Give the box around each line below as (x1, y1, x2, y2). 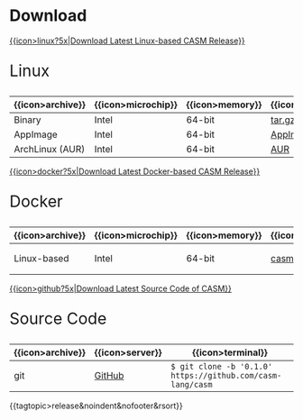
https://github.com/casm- (170, 370, 282, 380)
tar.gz (270, 114, 296, 126)
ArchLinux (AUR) (14, 142, 86, 155)
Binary (14, 114, 42, 126)
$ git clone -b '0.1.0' (170, 361, 273, 371)
